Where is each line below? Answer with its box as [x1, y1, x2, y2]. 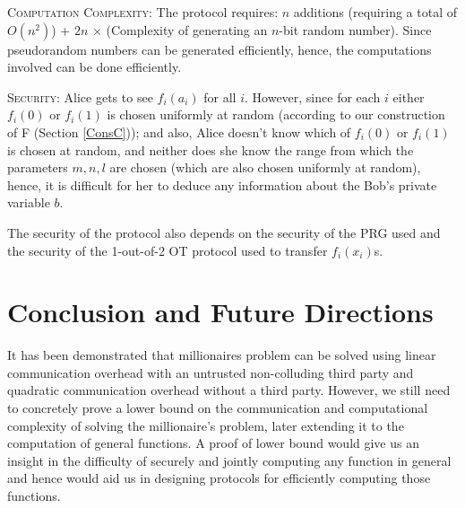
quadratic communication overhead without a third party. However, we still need [7, 381, 451, 399]
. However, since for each [245, 87, 381, 106]
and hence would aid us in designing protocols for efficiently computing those [7, 469, 431, 487]
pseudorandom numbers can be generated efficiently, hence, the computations [7, 39, 432, 58]
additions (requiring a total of [293, 3, 457, 21]
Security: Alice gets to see [7, 87, 153, 106]
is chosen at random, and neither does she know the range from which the [7, 140, 414, 159]
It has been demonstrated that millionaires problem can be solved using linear [7, 346, 436, 364]
